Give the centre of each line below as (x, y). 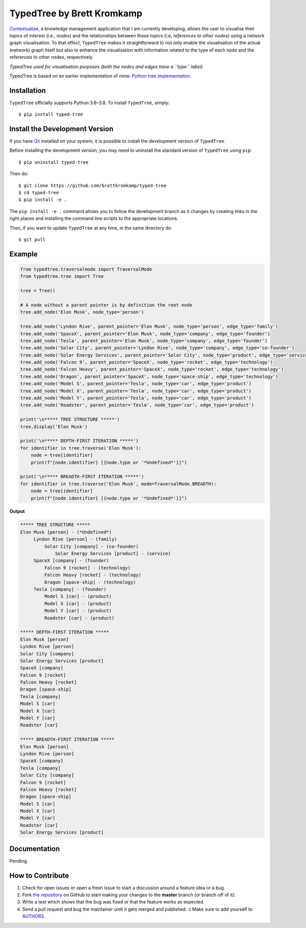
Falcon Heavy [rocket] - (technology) (93, 575)
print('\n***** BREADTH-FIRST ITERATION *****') (82, 477)
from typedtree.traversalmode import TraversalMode (86, 269)
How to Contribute (39, 876)
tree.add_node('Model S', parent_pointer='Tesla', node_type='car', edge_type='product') (136, 384)
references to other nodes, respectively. (52, 57)
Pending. (19, 861)
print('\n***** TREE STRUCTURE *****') (70, 420)
